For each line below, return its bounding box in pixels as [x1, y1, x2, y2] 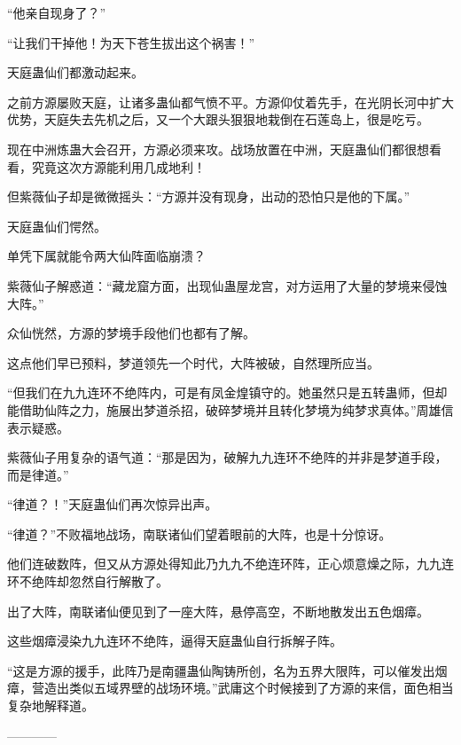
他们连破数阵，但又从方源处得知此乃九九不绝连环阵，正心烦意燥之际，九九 [7, 554, 441, 573]
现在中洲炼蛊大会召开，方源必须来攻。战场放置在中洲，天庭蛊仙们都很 [7, 139, 417, 158]
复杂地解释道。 [7, 696, 94, 715]
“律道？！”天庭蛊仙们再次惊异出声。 [7, 495, 218, 514]
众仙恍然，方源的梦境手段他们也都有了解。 [7, 324, 255, 342]
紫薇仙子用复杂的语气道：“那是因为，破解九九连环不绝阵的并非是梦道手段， [7, 448, 448, 467]
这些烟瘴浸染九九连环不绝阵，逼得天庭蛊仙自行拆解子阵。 [7, 631, 342, 650]
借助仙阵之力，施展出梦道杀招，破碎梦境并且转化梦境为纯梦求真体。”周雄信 [19, 400, 454, 419]
